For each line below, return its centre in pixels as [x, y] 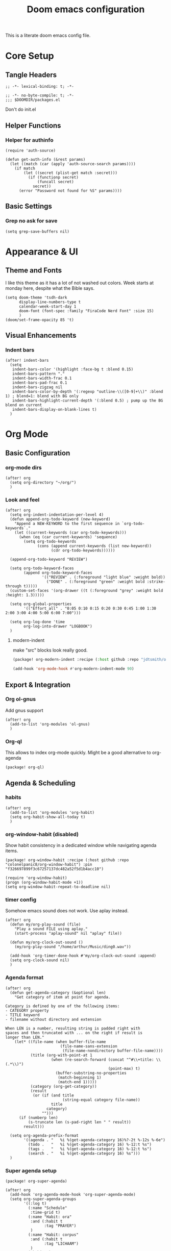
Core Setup [30, 56]
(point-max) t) [124, 1068]
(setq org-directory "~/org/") [43, 483]
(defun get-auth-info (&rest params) [45, 159]
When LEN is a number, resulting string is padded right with [73, 1028]
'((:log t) [35, 1204]
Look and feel [22, 500]
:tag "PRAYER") [60, 1226]
